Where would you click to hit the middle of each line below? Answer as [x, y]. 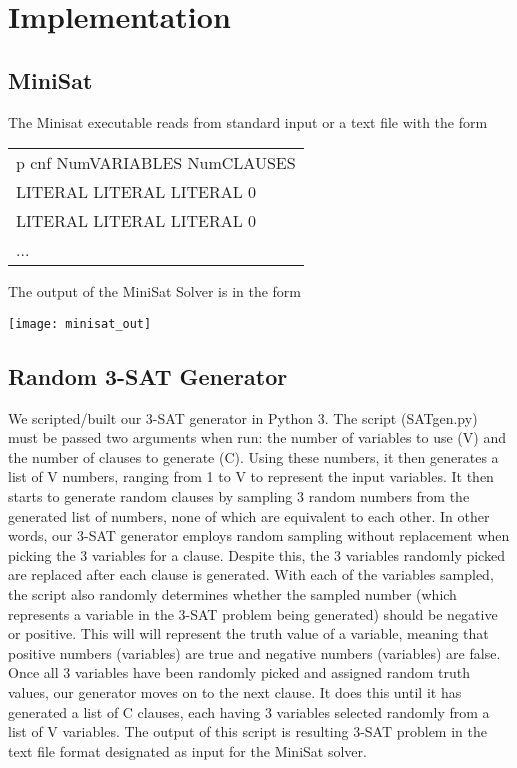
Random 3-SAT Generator [148, 375]
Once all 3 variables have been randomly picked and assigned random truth [239, 672]
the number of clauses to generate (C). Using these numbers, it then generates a [253, 456]
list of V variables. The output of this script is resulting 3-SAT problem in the [247, 731]
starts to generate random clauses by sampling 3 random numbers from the [239, 496]
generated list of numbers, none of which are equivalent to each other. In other [249, 515]
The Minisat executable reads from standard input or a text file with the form [248, 121]
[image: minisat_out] [80, 323]
